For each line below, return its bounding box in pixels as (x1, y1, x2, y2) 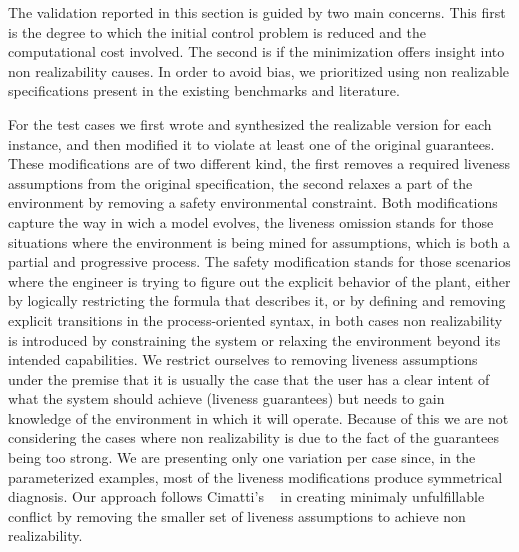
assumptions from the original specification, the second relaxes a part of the (8, 172, 473, 193)
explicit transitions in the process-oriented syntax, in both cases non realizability (8, 309, 503, 330)
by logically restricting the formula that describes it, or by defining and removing (8, 290, 506, 311)
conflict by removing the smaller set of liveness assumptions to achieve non (8, 505, 466, 526)
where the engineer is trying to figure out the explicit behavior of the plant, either (8, 270, 511, 291)
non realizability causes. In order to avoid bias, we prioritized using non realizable (8, 60, 510, 81)
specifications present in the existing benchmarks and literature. (8, 80, 400, 101)
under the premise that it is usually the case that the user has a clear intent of (8, 368, 490, 389)
